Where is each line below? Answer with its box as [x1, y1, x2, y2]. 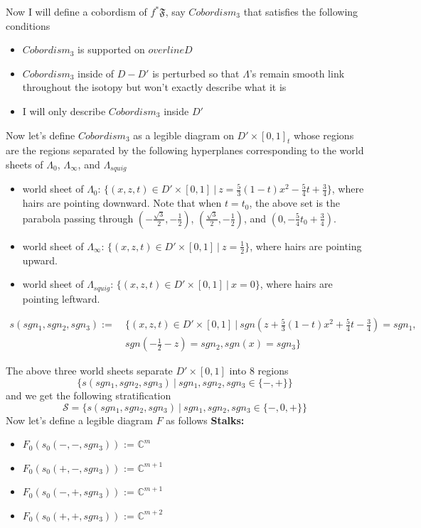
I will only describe [22, 103, 106, 118]
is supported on [78, 42, 145, 57]
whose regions [293, 127, 354, 142]
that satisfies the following [243, 4, 358, 18]
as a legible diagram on [133, 127, 234, 142]
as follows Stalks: [166, 412, 245, 427]
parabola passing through [22, 210, 134, 225]
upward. [22, 252, 58, 267]
